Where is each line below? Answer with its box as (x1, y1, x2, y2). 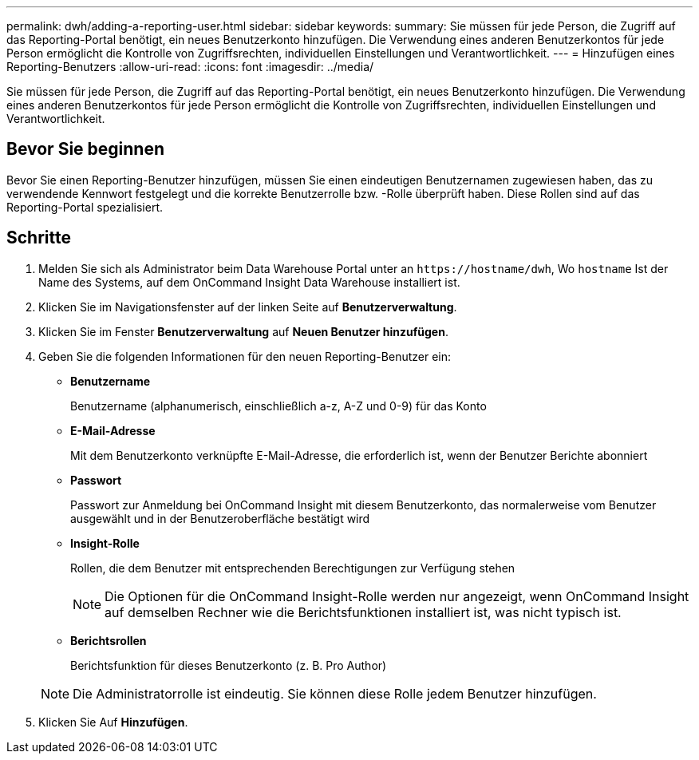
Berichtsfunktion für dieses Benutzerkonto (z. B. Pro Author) (70, 658, 387, 672)
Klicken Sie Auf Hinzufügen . (38, 714, 188, 729)
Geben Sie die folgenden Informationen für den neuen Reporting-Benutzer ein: (38, 349, 452, 363)
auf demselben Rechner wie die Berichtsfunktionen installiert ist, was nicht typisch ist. (105, 604, 622, 620)
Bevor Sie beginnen (6, 139, 165, 160)
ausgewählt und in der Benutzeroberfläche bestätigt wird (70, 511, 370, 525)
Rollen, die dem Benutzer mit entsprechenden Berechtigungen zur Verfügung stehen (70, 560, 515, 575)
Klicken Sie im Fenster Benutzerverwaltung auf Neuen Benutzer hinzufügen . (38, 324, 448, 338)
